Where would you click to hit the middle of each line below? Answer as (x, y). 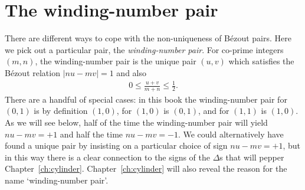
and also (132, 72)
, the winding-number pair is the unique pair (116, 61)
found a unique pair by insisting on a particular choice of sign (116, 145)
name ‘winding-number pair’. (57, 180)
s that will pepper (252, 157)
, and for (214, 111)
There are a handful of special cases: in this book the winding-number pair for (146, 99)
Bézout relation (32, 72)
